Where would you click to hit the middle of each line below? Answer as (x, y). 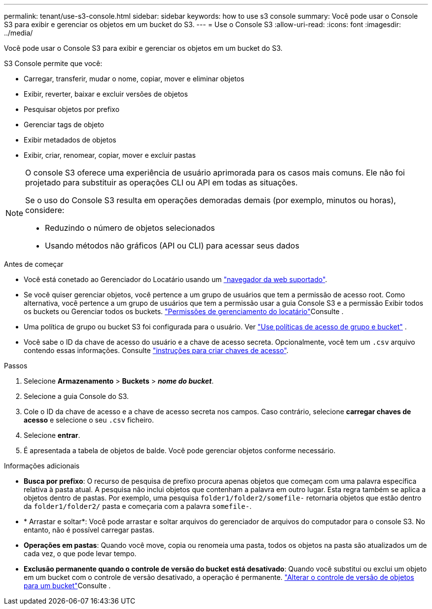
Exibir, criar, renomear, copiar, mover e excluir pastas (110, 155)
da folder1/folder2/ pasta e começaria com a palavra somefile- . (138, 506)
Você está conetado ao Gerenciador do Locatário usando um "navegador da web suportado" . (176, 279)
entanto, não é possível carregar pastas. (89, 530)
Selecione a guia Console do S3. (76, 396)
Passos (16, 366)
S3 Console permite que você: (53, 63)
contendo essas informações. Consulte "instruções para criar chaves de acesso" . (156, 350)
